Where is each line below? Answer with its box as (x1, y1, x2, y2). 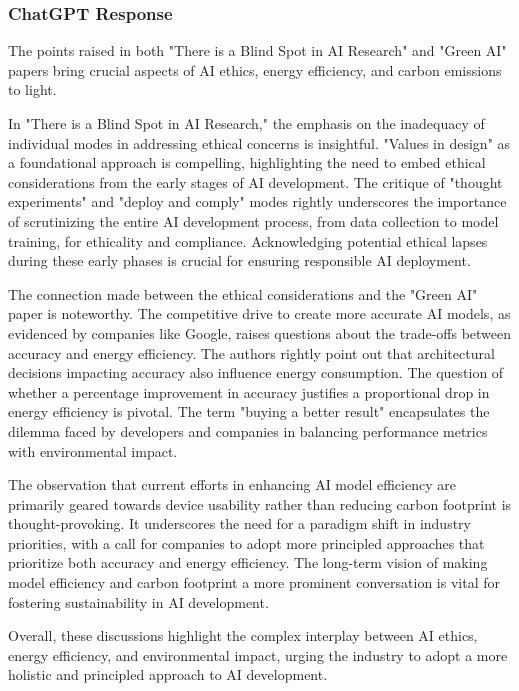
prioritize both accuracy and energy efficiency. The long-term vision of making (8, 552, 488, 573)
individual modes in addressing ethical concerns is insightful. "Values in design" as (8, 132, 511, 153)
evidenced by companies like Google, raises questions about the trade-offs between (8, 322, 512, 343)
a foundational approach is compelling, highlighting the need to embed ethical (8, 152, 486, 173)
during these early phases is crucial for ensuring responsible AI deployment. (8, 250, 471, 271)
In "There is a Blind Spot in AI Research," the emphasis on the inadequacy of (8, 113, 485, 133)
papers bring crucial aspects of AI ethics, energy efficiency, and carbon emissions (8, 59, 502, 80)
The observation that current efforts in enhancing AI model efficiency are (8, 474, 456, 495)
